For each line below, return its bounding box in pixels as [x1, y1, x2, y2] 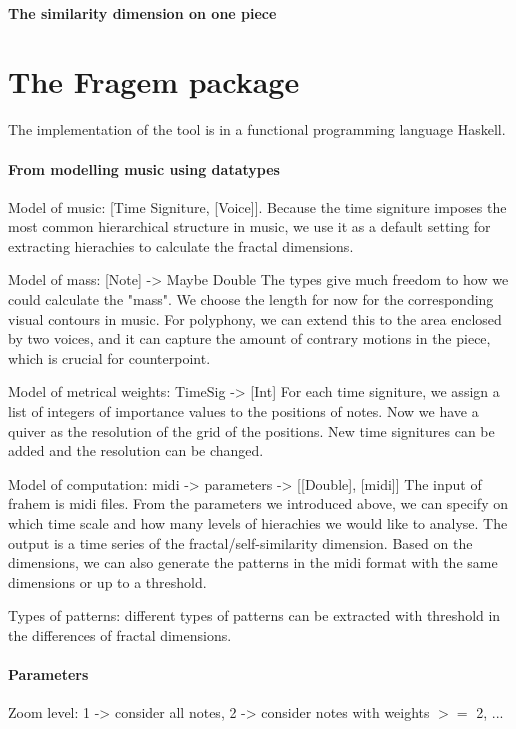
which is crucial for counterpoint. [8, 347, 211, 368]
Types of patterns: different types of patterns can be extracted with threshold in [8, 605, 501, 626]
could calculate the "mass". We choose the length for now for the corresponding [8, 289, 494, 310]
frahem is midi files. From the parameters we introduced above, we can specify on [8, 493, 508, 514]
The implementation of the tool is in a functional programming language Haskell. [8, 119, 506, 140]
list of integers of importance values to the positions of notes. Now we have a [8, 401, 479, 422]
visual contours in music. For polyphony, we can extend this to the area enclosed [8, 308, 502, 329]
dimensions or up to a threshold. [8, 571, 207, 592]
